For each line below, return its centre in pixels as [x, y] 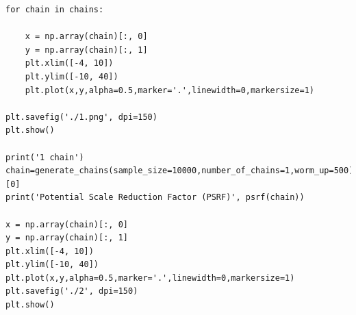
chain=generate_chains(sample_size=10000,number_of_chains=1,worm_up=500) [180, 171]
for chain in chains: [55, 10]
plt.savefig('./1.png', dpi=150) [81, 117]
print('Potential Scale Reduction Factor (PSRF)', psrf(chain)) [155, 198]
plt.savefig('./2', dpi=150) [72, 291]
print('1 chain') [45, 157]
